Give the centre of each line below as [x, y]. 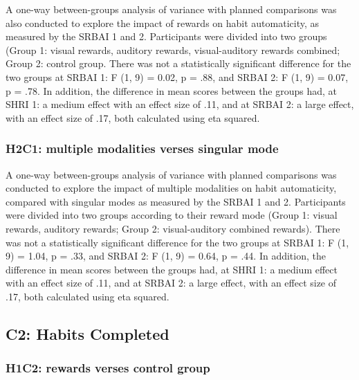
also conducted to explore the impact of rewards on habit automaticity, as [163, 22]
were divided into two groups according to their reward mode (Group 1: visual [172, 215]
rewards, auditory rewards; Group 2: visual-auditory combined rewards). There [173, 228]
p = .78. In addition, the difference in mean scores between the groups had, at [172, 90]
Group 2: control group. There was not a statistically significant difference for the [178, 63]
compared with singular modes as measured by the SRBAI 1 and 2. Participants [176, 201]
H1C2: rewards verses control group [108, 368]
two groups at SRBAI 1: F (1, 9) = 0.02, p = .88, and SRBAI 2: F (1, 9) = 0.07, [177, 76]
